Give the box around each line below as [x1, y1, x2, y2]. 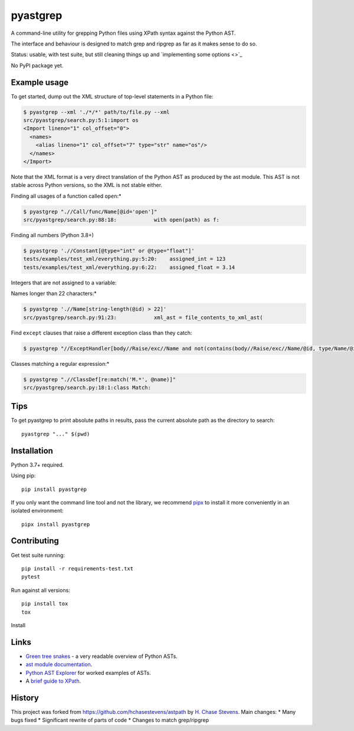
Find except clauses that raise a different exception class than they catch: [11, 329, 192, 336]
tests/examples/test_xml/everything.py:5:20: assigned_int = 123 [23, 255, 226, 263]
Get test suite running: [11, 552, 65, 559]
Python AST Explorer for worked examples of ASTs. [25, 669, 151, 676]
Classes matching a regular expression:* [11, 360, 110, 367]
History [11, 693, 40, 703]
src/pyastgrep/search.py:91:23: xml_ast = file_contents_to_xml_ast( [23, 314, 263, 321]
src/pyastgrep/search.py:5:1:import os [23, 117, 139, 123]
